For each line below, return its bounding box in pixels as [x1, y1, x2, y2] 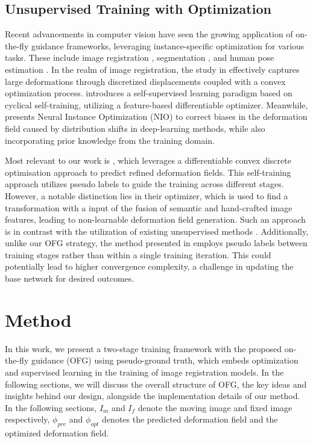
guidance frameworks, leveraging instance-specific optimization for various [31, 39, 305, 52]
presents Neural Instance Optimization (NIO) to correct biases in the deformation [5, 110, 308, 123]
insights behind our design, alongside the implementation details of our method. [5, 389, 300, 402]
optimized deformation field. [5, 427, 109, 439]
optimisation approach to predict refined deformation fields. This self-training [5, 166, 291, 178]
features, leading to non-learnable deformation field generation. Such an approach [5, 213, 306, 226]
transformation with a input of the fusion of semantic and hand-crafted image [5, 201, 292, 214]
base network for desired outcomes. [5, 272, 134, 285]
